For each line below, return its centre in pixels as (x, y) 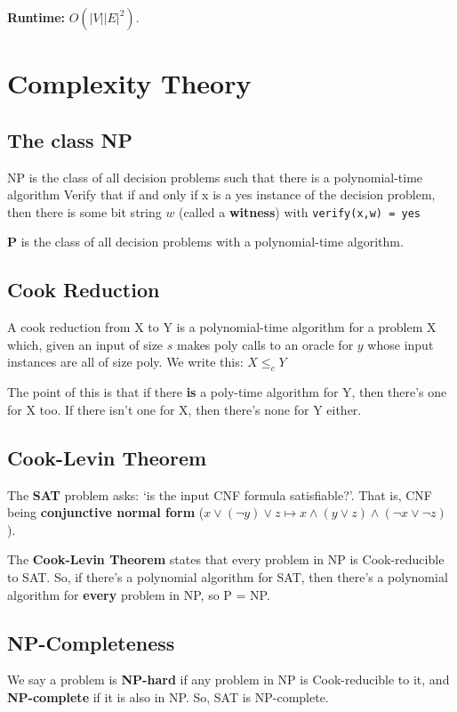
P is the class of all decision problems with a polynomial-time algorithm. (205, 242)
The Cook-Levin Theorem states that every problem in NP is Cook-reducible (226, 559)
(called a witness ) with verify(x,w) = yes (300, 211)
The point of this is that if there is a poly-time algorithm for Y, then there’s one (227, 392)
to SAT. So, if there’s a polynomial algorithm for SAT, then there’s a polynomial (228, 576)
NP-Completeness (91, 642)
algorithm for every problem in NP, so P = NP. (139, 594)
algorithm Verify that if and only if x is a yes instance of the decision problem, (221, 194)
